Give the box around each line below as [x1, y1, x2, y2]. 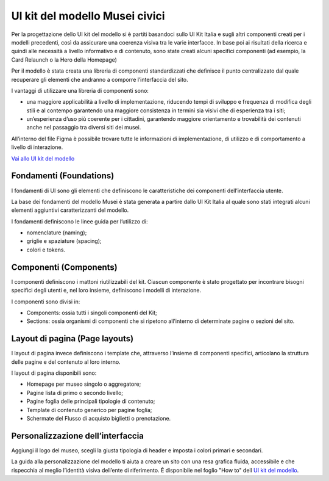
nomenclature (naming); [26, 229, 87, 236]
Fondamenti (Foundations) [11, 171, 115, 181]
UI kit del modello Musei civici [11, 9, 165, 23]
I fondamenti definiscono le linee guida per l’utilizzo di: [11, 217, 149, 225]
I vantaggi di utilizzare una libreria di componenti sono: [11, 87, 149, 94]
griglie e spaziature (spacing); [26, 237, 102, 245]
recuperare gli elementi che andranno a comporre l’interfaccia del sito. [11, 76, 188, 83]
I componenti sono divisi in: [11, 298, 80, 305]
